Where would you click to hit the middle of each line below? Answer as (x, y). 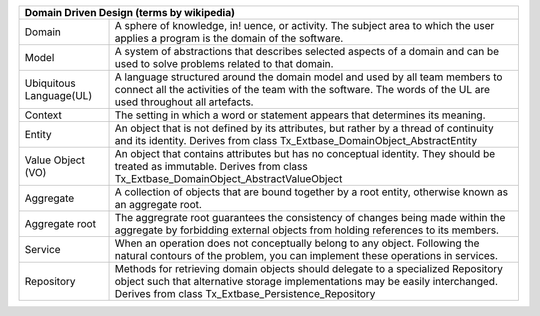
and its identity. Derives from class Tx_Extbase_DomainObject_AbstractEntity (296, 140)
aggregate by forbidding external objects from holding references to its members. (307, 230)
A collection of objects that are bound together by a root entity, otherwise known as (311, 192)
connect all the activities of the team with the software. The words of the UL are (302, 89)
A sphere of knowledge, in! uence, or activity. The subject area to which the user (304, 25)
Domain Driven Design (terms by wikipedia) (129, 12)
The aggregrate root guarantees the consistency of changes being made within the (310, 217)
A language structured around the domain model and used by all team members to (308, 77)
